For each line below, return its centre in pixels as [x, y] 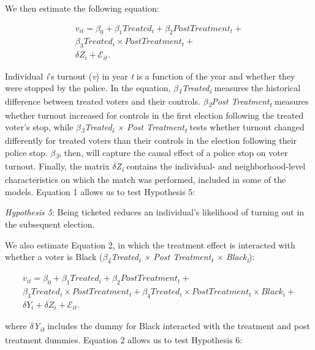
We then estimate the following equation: [82, 8]
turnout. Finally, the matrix [57, 166]
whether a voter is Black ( [54, 257]
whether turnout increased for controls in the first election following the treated [154, 115]
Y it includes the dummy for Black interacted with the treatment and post [172, 327]
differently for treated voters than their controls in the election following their [151, 140]
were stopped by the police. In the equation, [88, 88]
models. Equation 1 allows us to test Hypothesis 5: [100, 191]
